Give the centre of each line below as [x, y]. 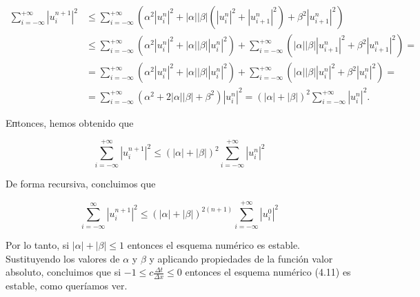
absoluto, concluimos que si [63, 272]
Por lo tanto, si [38, 245]
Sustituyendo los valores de [63, 258]
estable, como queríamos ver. [67, 286]
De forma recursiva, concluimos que [81, 184]
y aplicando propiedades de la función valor [241, 258]
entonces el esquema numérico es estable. [214, 245]
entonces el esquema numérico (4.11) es [268, 272]
